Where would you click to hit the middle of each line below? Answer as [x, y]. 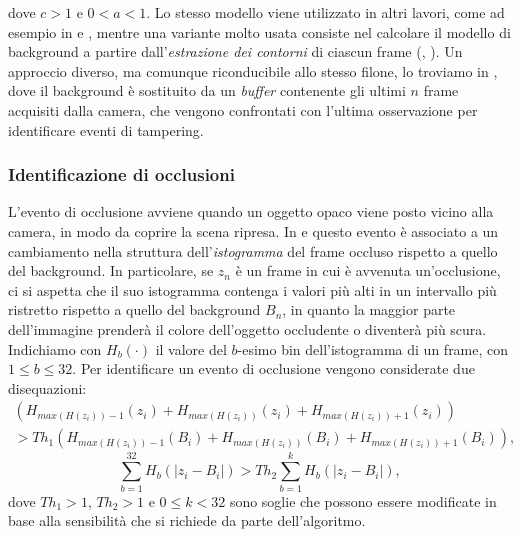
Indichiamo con [55, 348]
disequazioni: [47, 387]
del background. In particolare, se [111, 270]
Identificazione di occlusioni [121, 174]
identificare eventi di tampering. [106, 129]
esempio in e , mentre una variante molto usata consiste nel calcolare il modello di [259, 31]
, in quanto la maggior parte [369, 309]
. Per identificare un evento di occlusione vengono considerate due [273, 368]
